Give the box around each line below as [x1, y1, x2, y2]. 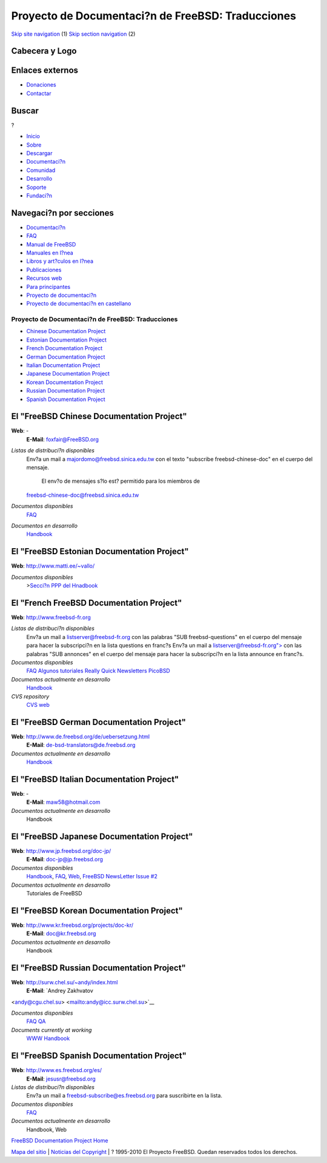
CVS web [26, 701, 50, 708]
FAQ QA [26, 1018, 46, 1025]
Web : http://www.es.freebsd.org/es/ [11, 1067, 102, 1074]
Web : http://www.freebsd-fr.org [11, 614, 91, 621]
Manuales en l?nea [26, 249, 74, 256]
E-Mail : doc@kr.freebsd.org [26, 930, 96, 937]
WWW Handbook [26, 1035, 70, 1042]
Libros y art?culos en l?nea [26, 257, 94, 265]
